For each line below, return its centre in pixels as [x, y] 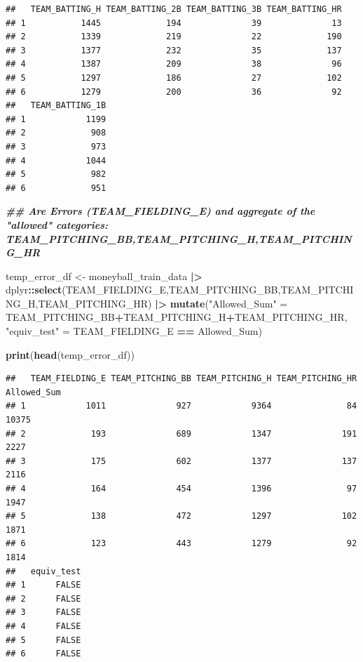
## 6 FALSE [43, 654]
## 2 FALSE [43, 598]
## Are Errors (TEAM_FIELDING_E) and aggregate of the [160, 211]
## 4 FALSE [43, 626]
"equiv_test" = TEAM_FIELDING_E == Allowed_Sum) [134, 331]
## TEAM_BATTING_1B [56, 106]
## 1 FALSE [43, 585]
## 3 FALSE [43, 613]
